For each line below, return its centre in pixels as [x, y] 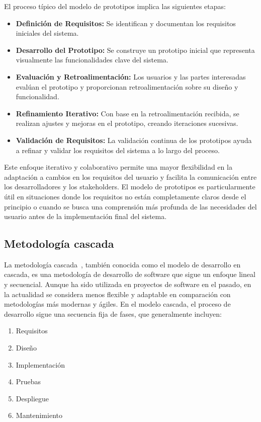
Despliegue [32, 398]
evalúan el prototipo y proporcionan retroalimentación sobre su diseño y [127, 86]
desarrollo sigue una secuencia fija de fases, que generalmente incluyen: [113, 313]
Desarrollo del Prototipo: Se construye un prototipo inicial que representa [135, 50]
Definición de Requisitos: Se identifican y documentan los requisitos [126, 23]
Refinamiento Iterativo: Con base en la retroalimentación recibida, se [127, 113]
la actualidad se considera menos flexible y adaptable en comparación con [117, 294]
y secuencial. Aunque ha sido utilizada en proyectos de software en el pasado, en [128, 284]
